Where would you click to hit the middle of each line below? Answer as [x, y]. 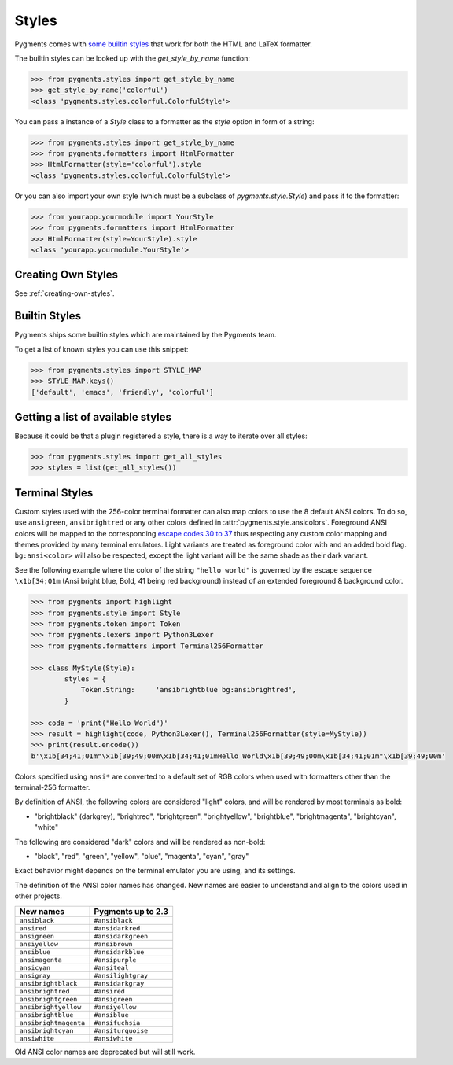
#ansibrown [113, 944]
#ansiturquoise [121, 1030]
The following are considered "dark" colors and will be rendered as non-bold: [140, 842]
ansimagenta [41, 960]
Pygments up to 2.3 [131, 911]
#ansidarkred [117, 928]
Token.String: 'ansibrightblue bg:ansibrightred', [189, 690]
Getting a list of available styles [93, 417]
